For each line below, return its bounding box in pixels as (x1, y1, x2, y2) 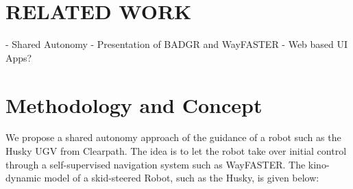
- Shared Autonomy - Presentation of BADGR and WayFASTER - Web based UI (5, 37, 348, 51)
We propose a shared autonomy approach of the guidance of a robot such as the (5, 130, 341, 144)
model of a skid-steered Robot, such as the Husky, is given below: (44, 171, 319, 185)
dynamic (5, 171, 41, 185)
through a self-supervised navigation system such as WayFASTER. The (5, 157, 306, 171)
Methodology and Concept (5, 90, 263, 118)
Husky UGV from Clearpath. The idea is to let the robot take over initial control (5, 144, 347, 158)
